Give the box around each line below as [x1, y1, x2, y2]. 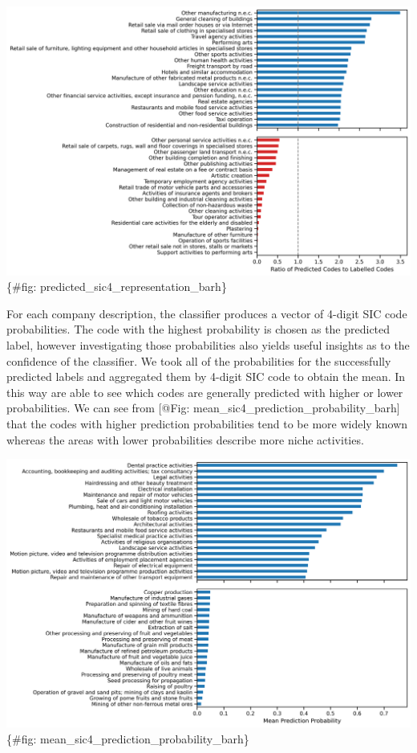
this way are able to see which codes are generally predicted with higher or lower [6, 383, 403, 400]
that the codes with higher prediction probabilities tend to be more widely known [6, 415, 408, 432]
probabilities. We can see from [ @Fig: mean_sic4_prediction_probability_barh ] [6, 399, 400, 416]
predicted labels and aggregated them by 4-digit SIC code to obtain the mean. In [6, 368, 406, 385]
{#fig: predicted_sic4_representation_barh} [6, 278, 227, 295]
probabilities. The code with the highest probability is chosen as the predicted [6, 321, 391, 338]
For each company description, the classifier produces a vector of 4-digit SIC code [6, 305, 407, 321]
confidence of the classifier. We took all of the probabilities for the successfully [6, 352, 391, 369]
